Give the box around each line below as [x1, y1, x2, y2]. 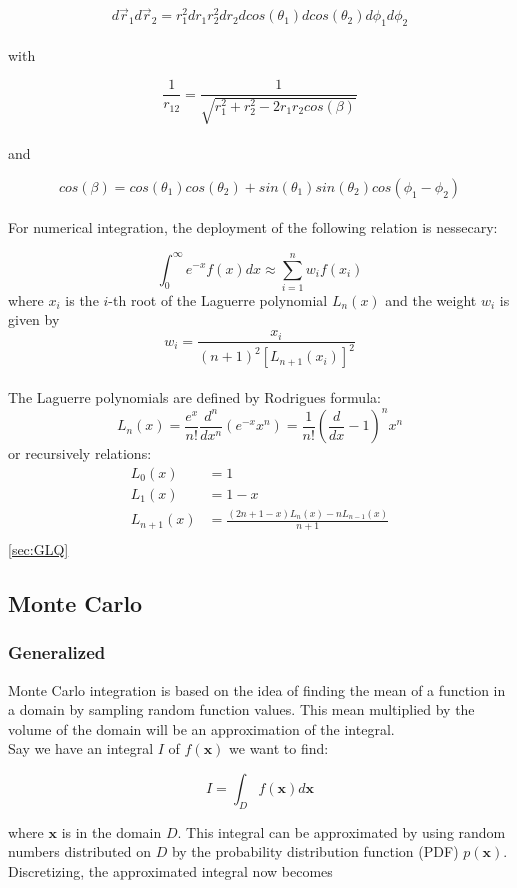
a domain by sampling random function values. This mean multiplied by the [8, 699, 475, 720]
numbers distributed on [8, 841, 151, 862]
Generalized [8, 640, 106, 665]
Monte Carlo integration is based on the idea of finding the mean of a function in [8, 679, 506, 700]
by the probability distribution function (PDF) [171, 841, 459, 862]
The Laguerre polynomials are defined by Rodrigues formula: [8, 387, 381, 408]
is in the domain [61, 821, 162, 842]
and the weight [385, 289, 477, 310]
